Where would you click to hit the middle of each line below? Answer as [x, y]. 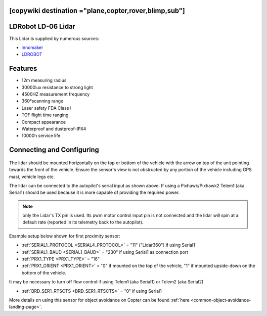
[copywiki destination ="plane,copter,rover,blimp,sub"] [97, 11]
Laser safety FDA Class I [46, 108]
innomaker [32, 47]
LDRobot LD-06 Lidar [42, 26]
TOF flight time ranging [45, 115]
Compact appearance [44, 122]
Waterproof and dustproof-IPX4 [54, 129]
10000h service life [41, 135]
